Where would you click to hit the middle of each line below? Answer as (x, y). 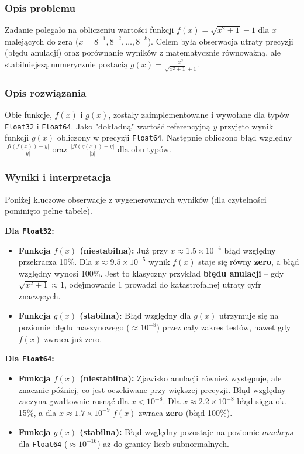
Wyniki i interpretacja (58, 177)
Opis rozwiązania (46, 92)
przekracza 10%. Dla (55, 262)
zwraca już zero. (73, 338)
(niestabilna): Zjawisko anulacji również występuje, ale (181, 378)
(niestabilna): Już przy (124, 250)
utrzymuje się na (249, 315)
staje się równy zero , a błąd (249, 262)
